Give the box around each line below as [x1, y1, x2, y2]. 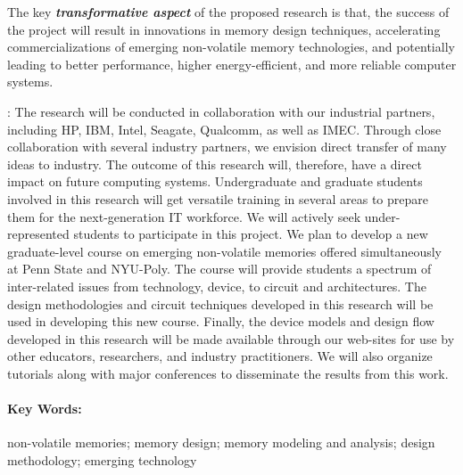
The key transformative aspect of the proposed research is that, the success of [7, 3, 450, 20]
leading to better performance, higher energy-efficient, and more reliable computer [7, 54, 457, 73]
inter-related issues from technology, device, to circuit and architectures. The [7, 276, 426, 295]
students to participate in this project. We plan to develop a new [73, 225, 428, 243]
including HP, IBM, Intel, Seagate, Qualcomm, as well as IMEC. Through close [7, 119, 442, 138]
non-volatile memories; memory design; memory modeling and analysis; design [7, 433, 435, 452]
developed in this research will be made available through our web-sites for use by [7, 329, 455, 348]
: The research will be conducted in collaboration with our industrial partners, [7, 102, 435, 120]
